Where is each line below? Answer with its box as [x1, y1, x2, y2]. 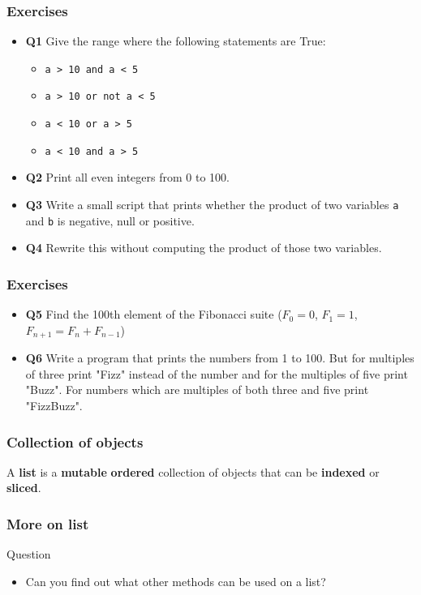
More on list [6, 513, 89, 533]
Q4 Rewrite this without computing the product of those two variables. [25, 239, 382, 256]
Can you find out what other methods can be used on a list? [25, 572, 326, 589]
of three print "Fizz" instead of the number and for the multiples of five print [25, 365, 408, 382]
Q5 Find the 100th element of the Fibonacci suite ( [25, 306, 282, 323]
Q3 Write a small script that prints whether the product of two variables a [25, 196, 399, 213]
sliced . [6, 479, 41, 496]
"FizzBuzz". [25, 396, 83, 413]
